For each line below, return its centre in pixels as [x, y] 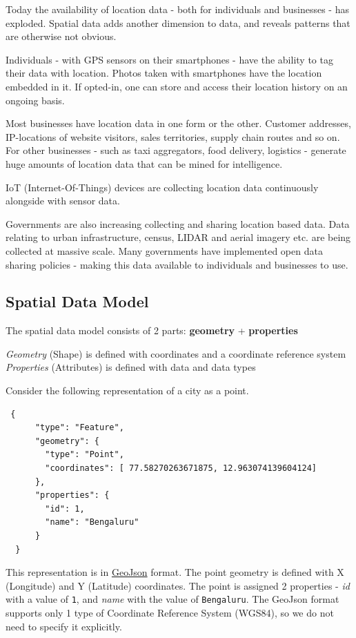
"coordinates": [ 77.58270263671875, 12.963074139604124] [181, 468]
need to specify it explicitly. [64, 626]
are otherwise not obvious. [61, 36]
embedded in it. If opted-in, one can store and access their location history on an [177, 86]
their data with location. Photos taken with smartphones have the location [164, 73]
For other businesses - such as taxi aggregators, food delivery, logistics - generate [176, 150]
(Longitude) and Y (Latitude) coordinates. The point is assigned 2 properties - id [178, 585]
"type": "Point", [85, 455]
